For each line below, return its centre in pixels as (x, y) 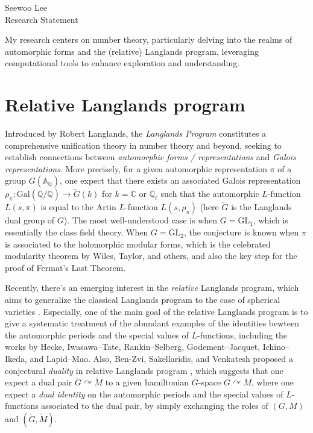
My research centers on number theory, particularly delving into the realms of (149, 39)
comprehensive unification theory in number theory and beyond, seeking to (143, 145)
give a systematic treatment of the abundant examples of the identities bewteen (152, 323)
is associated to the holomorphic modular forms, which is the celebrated (138, 244)
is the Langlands (261, 207)
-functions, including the (242, 335)
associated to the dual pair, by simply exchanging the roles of (155, 406)
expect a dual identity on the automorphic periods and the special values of (144, 394)
